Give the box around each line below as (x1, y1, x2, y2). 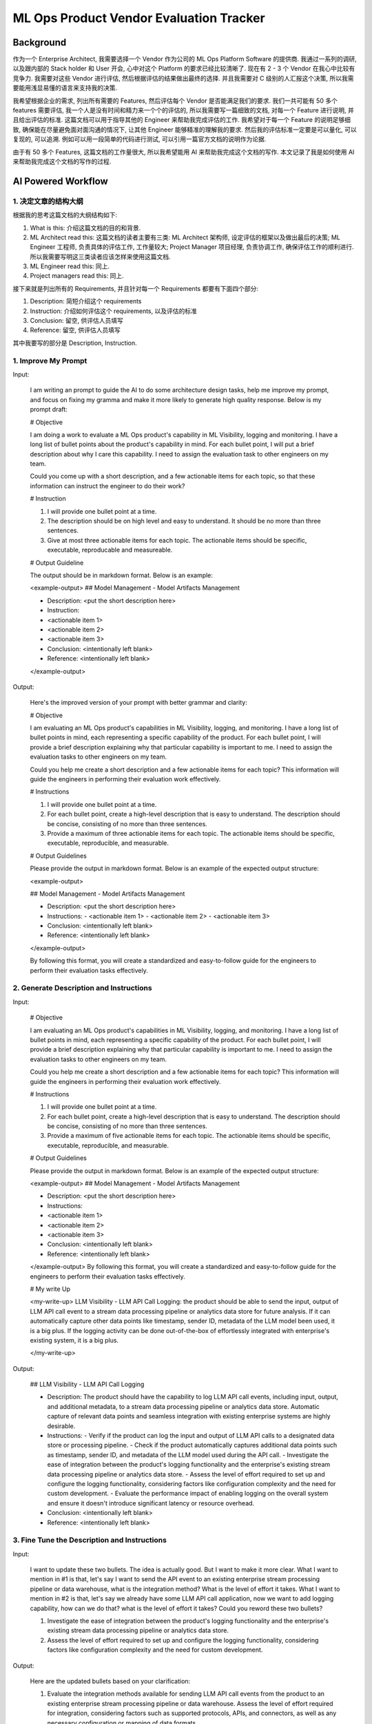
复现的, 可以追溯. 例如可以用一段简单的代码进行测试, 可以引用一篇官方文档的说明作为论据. (12, 135, 267, 143)
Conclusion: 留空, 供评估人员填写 (30, 317, 123, 325)
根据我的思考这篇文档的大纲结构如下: (12, 211, 118, 219)
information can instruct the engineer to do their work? (30, 481, 185, 490)
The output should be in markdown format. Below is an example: (30, 571, 214, 579)
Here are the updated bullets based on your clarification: (30, 1676, 191, 1685)
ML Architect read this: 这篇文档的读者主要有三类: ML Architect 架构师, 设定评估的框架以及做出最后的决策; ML (30, 233, 340, 241)
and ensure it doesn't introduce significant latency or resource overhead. (47, 1499, 255, 1507)
